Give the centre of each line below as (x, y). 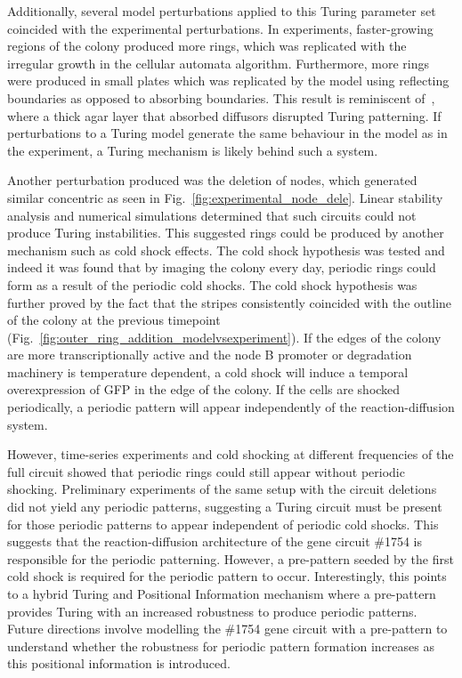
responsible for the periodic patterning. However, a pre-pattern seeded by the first (231, 558)
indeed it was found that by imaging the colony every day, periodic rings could (222, 267)
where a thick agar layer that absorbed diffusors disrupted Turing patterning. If (224, 115)
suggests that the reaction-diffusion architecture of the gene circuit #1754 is (215, 541)
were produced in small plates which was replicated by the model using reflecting (228, 81)
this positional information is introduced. (119, 663)
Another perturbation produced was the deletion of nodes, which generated (212, 180)
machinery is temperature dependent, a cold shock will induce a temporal (208, 371)
